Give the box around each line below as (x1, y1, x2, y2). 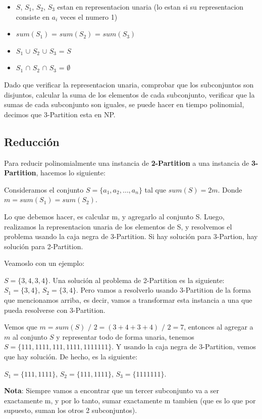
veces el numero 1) (60, 11, 118, 22)
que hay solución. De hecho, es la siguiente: (4, 351, 138, 362)
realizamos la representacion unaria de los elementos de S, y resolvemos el (4, 221, 232, 231)
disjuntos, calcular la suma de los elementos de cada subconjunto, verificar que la (4, 89, 255, 100)
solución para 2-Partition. (4, 241, 83, 251)
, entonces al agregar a (184, 321, 253, 332)
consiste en (16, 11, 50, 22)
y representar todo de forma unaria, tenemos (56, 331, 194, 342)
